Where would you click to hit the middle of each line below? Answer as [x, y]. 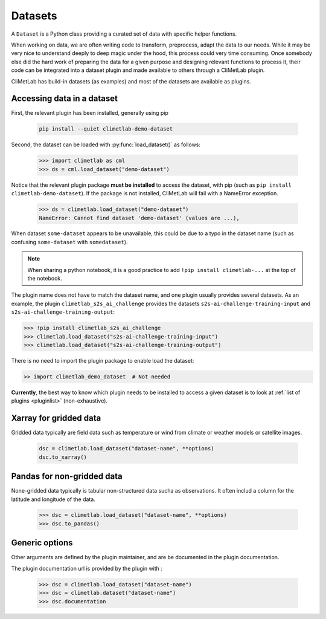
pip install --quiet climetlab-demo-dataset [106, 129]
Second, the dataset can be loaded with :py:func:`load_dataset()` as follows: [106, 144]
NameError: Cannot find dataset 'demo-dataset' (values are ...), [139, 218]
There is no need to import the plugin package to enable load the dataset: [103, 360]
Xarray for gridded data [56, 418]
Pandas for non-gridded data [67, 477]
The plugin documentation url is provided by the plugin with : [87, 568]
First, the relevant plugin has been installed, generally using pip [90, 113]
